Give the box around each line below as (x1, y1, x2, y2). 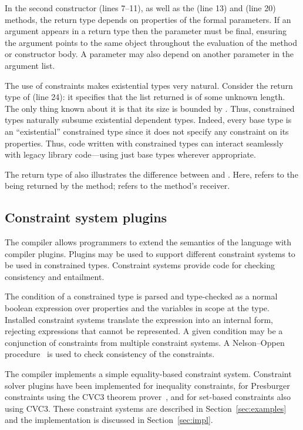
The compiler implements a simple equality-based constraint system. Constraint (5, 368, 292, 380)
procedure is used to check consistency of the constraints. (5, 348, 215, 360)
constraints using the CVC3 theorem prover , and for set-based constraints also (5, 391, 291, 403)
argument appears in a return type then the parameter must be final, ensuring (5, 25, 287, 37)
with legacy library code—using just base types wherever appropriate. (5, 148, 256, 161)
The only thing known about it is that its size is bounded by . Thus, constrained (5, 102, 295, 114)
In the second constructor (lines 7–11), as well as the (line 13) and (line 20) (5, 2, 276, 14)
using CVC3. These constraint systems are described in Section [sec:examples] (5, 402, 287, 414)
